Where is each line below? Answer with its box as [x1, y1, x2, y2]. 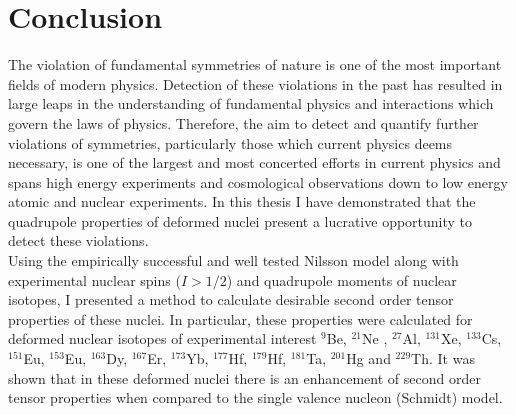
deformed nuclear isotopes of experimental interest [8, 328, 317, 349]
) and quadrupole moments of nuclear [226, 269, 457, 290]
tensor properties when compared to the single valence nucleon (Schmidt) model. [8, 387, 503, 408]
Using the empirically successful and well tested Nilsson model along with [8, 250, 459, 271]
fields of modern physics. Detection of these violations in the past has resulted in [8, 73, 503, 94]
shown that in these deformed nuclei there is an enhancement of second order [8, 367, 481, 388]
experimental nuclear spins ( [8, 269, 181, 290]
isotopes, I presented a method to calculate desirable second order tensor [8, 289, 454, 310]
